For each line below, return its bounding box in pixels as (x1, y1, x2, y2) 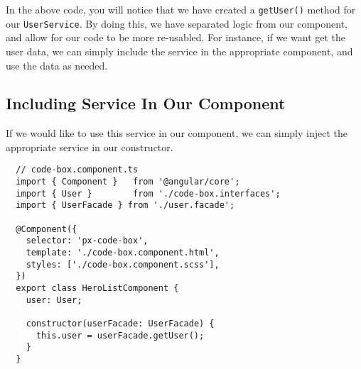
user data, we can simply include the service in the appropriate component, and (6, 43, 353, 58)
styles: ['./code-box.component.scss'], (26, 259, 220, 270)
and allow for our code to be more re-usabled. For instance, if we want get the (6, 30, 346, 45)
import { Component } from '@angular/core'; (16, 177, 240, 187)
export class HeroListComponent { (16, 283, 179, 294)
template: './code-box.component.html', (26, 248, 220, 258)
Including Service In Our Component (6, 92, 286, 114)
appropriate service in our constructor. (6, 139, 173, 154)
